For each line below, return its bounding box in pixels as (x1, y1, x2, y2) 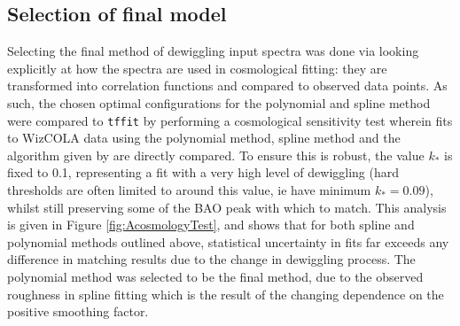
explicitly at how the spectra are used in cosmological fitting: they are (7, 58, 387, 77)
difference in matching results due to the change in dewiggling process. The (7, 250, 416, 268)
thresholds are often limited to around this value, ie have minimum (7, 181, 371, 199)
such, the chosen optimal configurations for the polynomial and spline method (7, 93, 431, 112)
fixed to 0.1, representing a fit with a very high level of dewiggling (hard (7, 163, 400, 182)
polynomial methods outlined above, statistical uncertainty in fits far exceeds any (7, 232, 449, 251)
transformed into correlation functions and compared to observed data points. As (7, 76, 448, 95)
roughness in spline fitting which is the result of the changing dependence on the (7, 284, 444, 303)
